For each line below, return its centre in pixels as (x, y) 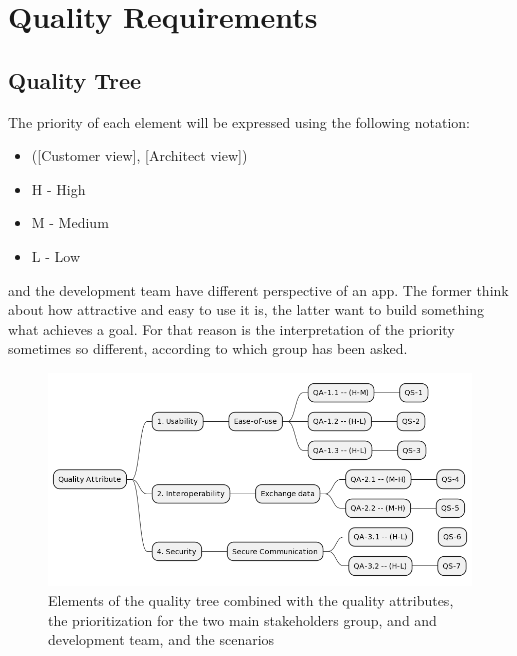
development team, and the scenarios (161, 639)
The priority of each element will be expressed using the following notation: (239, 121)
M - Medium (70, 222)
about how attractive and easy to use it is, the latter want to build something (246, 309)
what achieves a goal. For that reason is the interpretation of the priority (231, 328)
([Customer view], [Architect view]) (139, 155)
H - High (58, 188)
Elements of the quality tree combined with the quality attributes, (251, 600)
